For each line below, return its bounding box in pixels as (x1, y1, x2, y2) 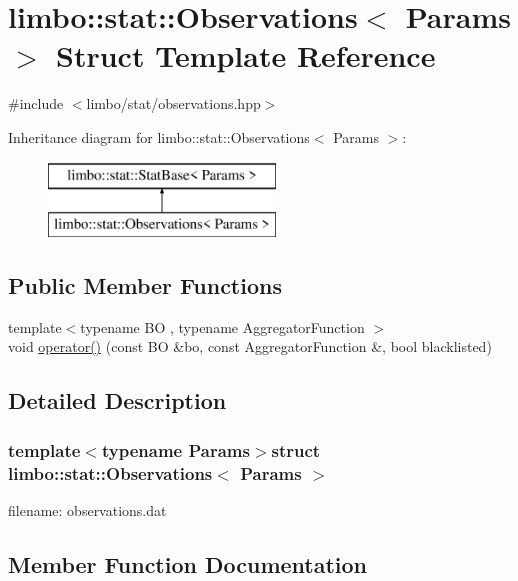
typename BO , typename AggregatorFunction (80, 316, 365, 337)
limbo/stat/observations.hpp (86, 93, 261, 114)
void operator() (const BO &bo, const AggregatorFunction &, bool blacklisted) (8, 336, 492, 357)
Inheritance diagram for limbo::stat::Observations (8, 126, 310, 147)
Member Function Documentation (8, 548, 368, 579)
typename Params (101, 437, 250, 462)
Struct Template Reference (56, 35, 436, 76)
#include (8, 93, 64, 114)
